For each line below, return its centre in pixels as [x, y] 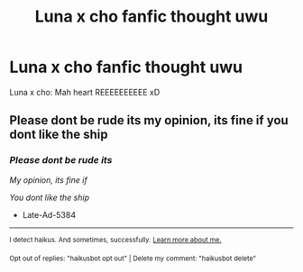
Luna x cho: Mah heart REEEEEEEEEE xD [85, 92]
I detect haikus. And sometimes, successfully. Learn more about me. [115, 240]
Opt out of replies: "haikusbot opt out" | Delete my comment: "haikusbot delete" [133, 258]
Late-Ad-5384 [49, 214]
